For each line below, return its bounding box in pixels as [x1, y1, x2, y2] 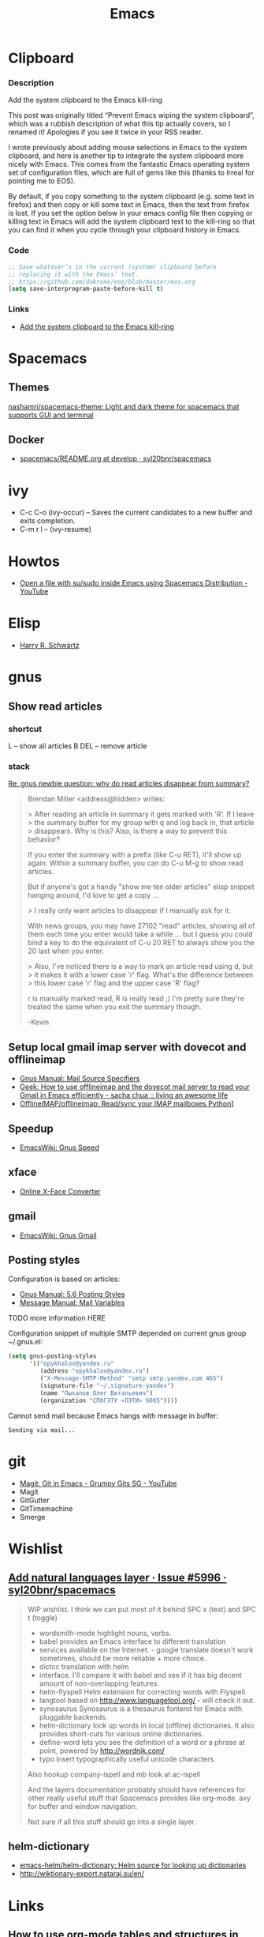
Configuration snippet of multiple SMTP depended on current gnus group [8, 1328, 247, 1338]
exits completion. [19, 516, 76, 526]
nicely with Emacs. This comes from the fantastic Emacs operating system [8, 160, 250, 169]
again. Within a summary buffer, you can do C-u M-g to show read [27, 858, 244, 868]
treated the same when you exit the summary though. [27, 1002, 202, 1012]
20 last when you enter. [27, 946, 105, 956]
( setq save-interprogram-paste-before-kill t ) [8, 285, 164, 293]
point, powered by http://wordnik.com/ [39, 1746, 165, 1755]
